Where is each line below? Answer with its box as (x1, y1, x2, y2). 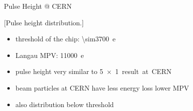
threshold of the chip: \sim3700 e (15, 34, 116, 44)
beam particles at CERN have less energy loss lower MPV (15, 82, 189, 92)
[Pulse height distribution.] (4, 17, 84, 27)
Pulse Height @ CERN (4, 1, 72, 11)
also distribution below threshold (15, 99, 114, 109)
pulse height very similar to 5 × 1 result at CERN (15, 66, 172, 76)
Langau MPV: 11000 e (15, 50, 84, 60)
